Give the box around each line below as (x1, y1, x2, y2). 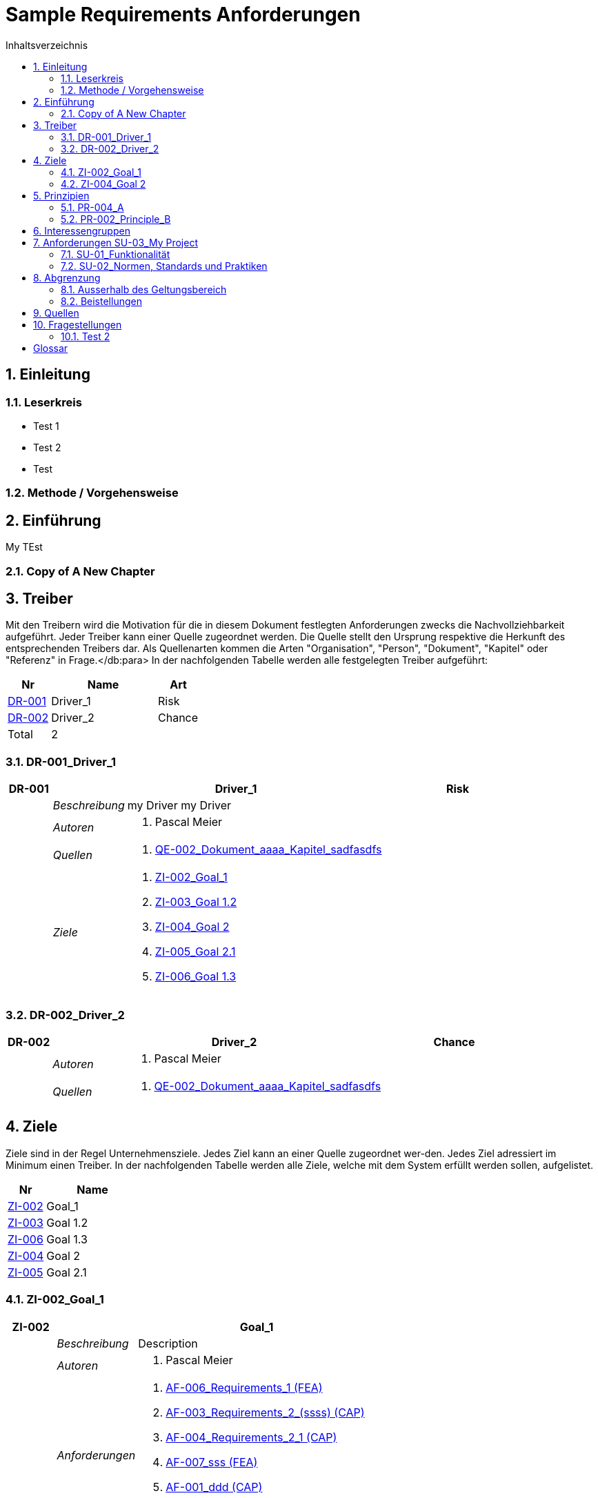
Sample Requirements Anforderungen (6, 3, 361, 26)
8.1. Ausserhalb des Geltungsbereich (61, 283, 227, 295)
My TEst (6, 541, 43, 553)
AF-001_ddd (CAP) (166, 1479, 263, 1494)
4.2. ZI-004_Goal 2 (61, 177, 146, 190)
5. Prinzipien (33, 189, 90, 201)
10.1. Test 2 (61, 330, 110, 342)
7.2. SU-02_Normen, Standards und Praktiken (61, 259, 268, 272)
